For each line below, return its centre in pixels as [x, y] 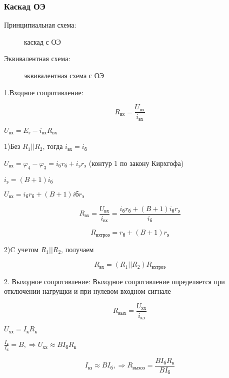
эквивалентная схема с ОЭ [64, 75]
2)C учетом [21, 249]
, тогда [53, 146]
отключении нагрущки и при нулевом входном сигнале [87, 291]
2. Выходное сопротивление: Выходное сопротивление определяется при [114, 281]
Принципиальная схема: [40, 25]
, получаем [77, 249]
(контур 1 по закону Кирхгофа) [136, 163]
